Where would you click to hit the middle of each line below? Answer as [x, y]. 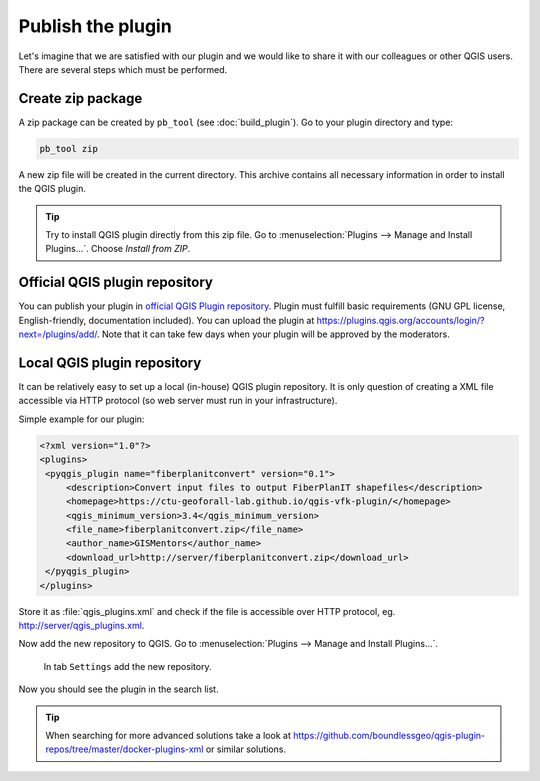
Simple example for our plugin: [81, 419]
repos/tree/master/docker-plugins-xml [124, 749]
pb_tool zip [69, 148]
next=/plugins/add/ [58, 334]
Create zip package [80, 98]
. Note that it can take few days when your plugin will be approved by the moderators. [273, 334]
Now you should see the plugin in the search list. [118, 689]
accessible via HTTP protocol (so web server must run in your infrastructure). [178, 401]
